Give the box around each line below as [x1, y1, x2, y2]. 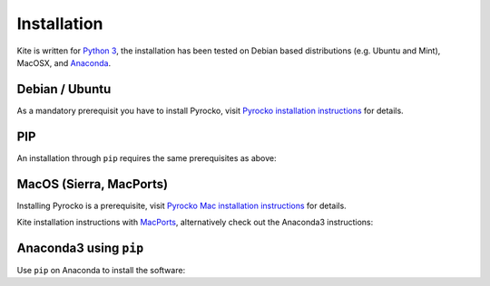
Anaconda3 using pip [16, 240, 144, 255]
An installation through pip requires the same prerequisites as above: [16, 152, 277, 163]
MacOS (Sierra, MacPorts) [16, 176, 168, 192]
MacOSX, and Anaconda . [16, 57, 112, 68]
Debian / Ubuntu [16, 81, 112, 97]
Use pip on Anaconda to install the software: [16, 264, 186, 275]
